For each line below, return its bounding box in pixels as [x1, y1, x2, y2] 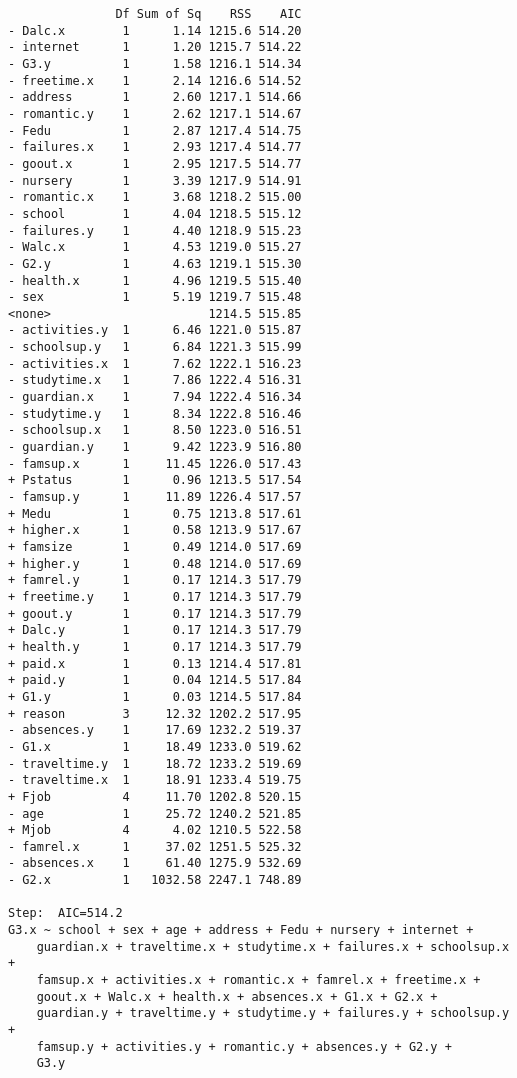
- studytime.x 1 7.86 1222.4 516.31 [8, 373, 302, 388]
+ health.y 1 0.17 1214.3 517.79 [8, 639, 302, 654]
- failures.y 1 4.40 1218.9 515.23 [8, 223, 302, 238]
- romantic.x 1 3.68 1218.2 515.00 [8, 190, 302, 205]
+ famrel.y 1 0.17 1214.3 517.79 [8, 573, 302, 588]
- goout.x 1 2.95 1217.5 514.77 [8, 156, 302, 171]
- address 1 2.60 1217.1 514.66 [8, 90, 302, 105]
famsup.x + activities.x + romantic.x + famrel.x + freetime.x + [36, 973, 481, 988]
